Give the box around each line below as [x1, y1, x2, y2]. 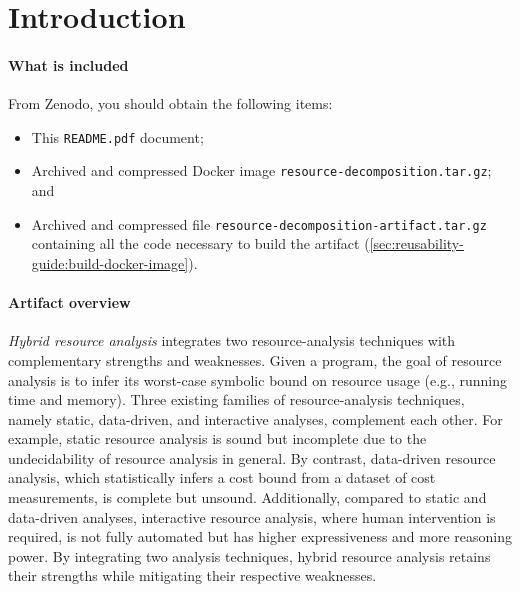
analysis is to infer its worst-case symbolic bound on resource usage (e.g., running [8, 369, 508, 390]
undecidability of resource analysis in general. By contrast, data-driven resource [8, 447, 496, 468]
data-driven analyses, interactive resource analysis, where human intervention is [8, 506, 496, 527]
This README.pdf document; [31, 126, 204, 147]
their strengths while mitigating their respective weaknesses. [8, 565, 377, 586]
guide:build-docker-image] [31, 252, 189, 273]
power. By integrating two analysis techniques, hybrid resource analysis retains [8, 545, 491, 566]
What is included [8, 54, 129, 75]
